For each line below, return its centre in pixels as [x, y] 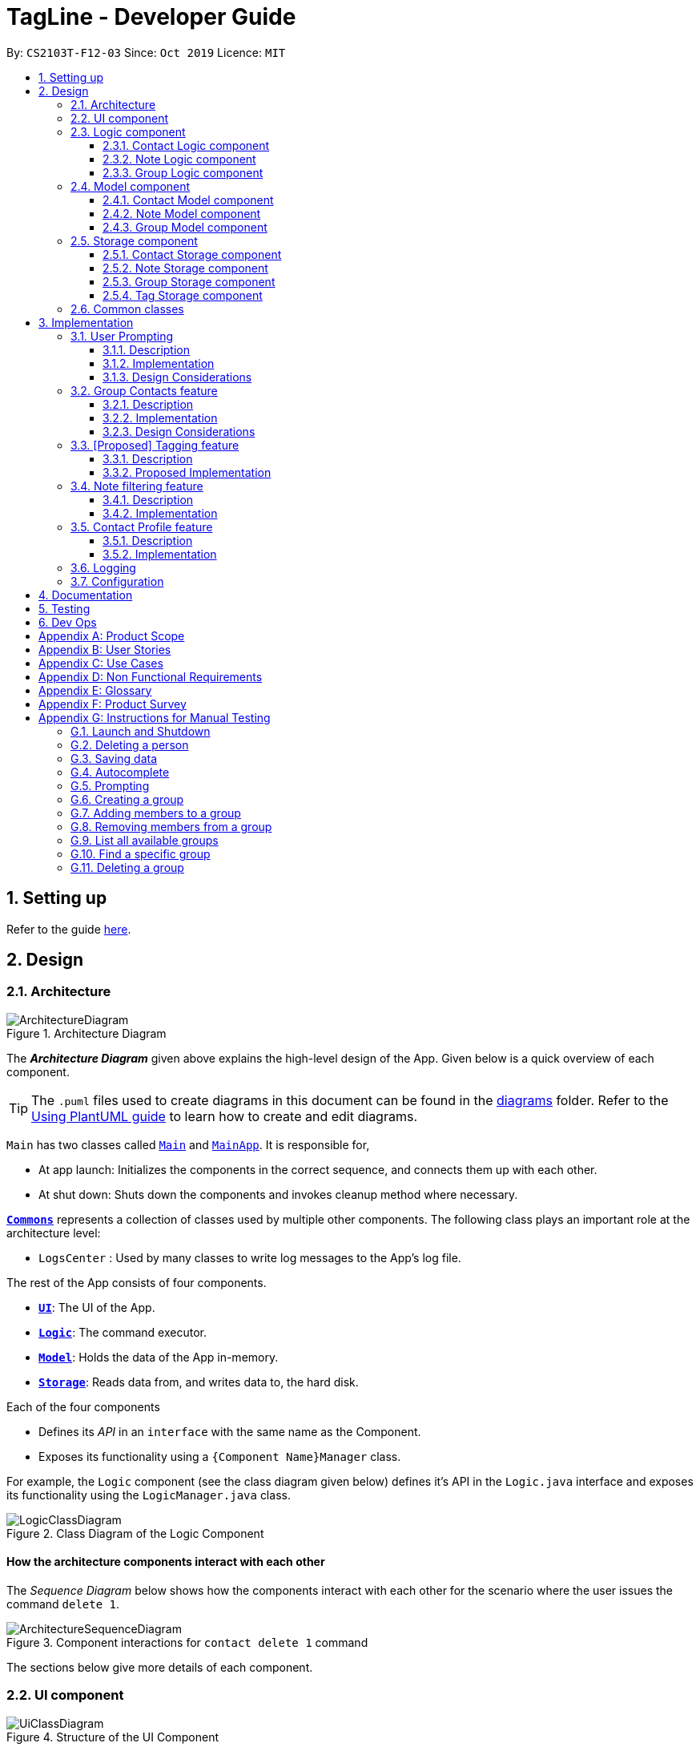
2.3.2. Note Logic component [179, 159]
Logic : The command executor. [123, 1332]
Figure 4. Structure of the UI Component [113, 1737]
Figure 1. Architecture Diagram [86, 1033]
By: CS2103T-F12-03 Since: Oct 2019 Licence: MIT [146, 52]
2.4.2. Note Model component [182, 213]
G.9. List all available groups [145, 840]
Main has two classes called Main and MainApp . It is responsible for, [188, 1144]
